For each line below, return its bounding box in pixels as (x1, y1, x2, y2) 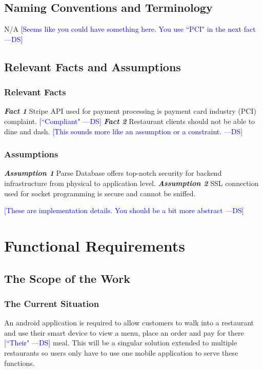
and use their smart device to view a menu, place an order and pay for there (4, 327, 244, 338)
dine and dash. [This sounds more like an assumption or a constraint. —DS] (4, 126, 243, 136)
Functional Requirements (4, 235, 185, 256)
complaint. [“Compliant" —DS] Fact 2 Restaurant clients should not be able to (4, 115, 255, 126)
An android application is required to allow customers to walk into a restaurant (4, 317, 254, 328)
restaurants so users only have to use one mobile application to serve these (4, 347, 238, 358)
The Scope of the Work (4, 270, 130, 286)
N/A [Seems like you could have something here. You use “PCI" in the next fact (4, 24, 256, 34)
